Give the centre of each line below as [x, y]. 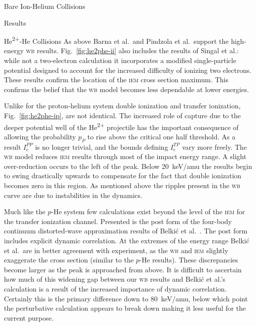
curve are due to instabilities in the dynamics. [73, 195]
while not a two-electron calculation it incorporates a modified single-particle [120, 60]
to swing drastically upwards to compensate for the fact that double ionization [123, 176]
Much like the [25, 212]
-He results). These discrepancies [189, 260]
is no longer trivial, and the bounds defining [102, 147]
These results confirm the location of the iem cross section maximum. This [116, 80]
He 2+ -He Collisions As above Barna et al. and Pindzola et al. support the [116, 40]
